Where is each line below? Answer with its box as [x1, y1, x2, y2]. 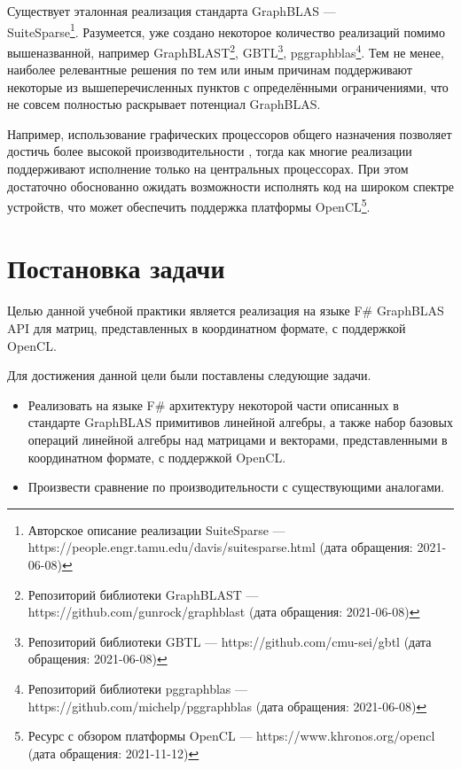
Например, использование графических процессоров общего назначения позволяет [7, 124, 452, 143]
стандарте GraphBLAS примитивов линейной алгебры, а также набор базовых [27, 413, 453, 431]
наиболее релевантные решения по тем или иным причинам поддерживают [7, 60, 412, 79]
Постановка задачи [7, 249, 225, 285]
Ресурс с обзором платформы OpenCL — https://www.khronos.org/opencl [27, 726, 435, 745]
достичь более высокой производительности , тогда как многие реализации [7, 142, 412, 160]
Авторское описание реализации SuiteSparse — [27, 520, 285, 539]
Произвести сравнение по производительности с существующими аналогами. [27, 478, 445, 496]
